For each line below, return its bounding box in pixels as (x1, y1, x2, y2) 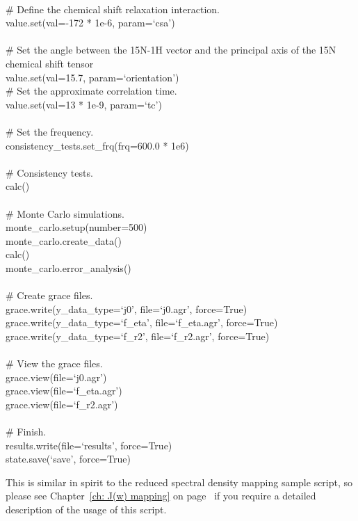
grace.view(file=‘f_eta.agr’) (6, 383, 122, 398)
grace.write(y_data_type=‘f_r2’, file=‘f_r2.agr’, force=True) (6, 328, 270, 343)
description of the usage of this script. (6, 502, 167, 516)
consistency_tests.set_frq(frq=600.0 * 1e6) (6, 138, 189, 152)
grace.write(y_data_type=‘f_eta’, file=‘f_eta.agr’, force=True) (6, 315, 278, 330)
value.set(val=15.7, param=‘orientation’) (6, 70, 179, 84)
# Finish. (6, 424, 47, 438)
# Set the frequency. (6, 124, 94, 138)
